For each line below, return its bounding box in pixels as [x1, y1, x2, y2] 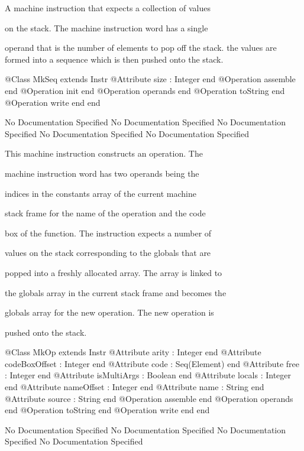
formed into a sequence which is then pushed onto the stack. [5, 53, 224, 65]
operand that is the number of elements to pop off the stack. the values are [5, 41, 277, 54]
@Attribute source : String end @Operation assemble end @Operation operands [5, 392, 293, 404]
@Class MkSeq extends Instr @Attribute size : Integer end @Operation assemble [5, 73, 296, 85]
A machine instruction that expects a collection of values [5, 2, 211, 14]
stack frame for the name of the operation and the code [5, 207, 206, 219]
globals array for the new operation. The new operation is [5, 306, 214, 319]
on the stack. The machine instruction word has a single [5, 21, 208, 34]
